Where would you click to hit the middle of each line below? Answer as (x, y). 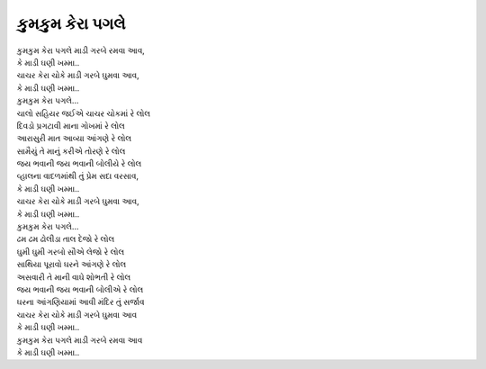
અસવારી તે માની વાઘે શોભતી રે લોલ (74, 277)
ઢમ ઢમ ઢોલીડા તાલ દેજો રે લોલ (66, 239)
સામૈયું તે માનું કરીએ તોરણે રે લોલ (71, 151)
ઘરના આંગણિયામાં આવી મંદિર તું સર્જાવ (81, 302)
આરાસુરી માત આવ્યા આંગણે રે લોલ (74, 139)
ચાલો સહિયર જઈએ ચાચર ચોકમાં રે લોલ (84, 113)
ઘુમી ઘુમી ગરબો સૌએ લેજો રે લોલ (71, 251)
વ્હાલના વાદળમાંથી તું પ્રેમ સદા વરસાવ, (78, 176)
